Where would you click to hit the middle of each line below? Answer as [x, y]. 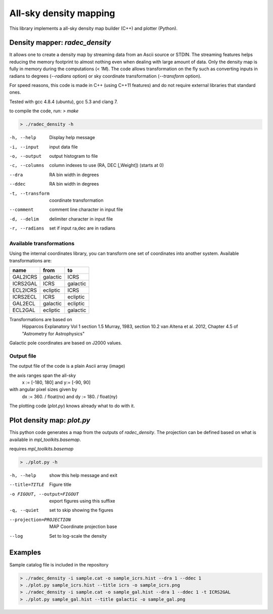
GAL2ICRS [25, 277]
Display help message [72, 138]
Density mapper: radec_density [60, 43]
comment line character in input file [86, 209]
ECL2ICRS [25, 290]
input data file [64, 147]
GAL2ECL [24, 303]
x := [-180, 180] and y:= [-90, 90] [56, 382]
